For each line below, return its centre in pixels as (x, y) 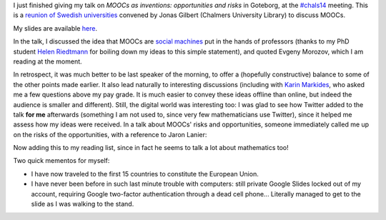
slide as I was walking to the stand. (83, 204)
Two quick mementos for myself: (61, 161)
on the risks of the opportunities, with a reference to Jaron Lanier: (110, 134)
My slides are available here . (55, 28)
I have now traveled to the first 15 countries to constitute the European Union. (145, 174)
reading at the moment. (48, 61)
